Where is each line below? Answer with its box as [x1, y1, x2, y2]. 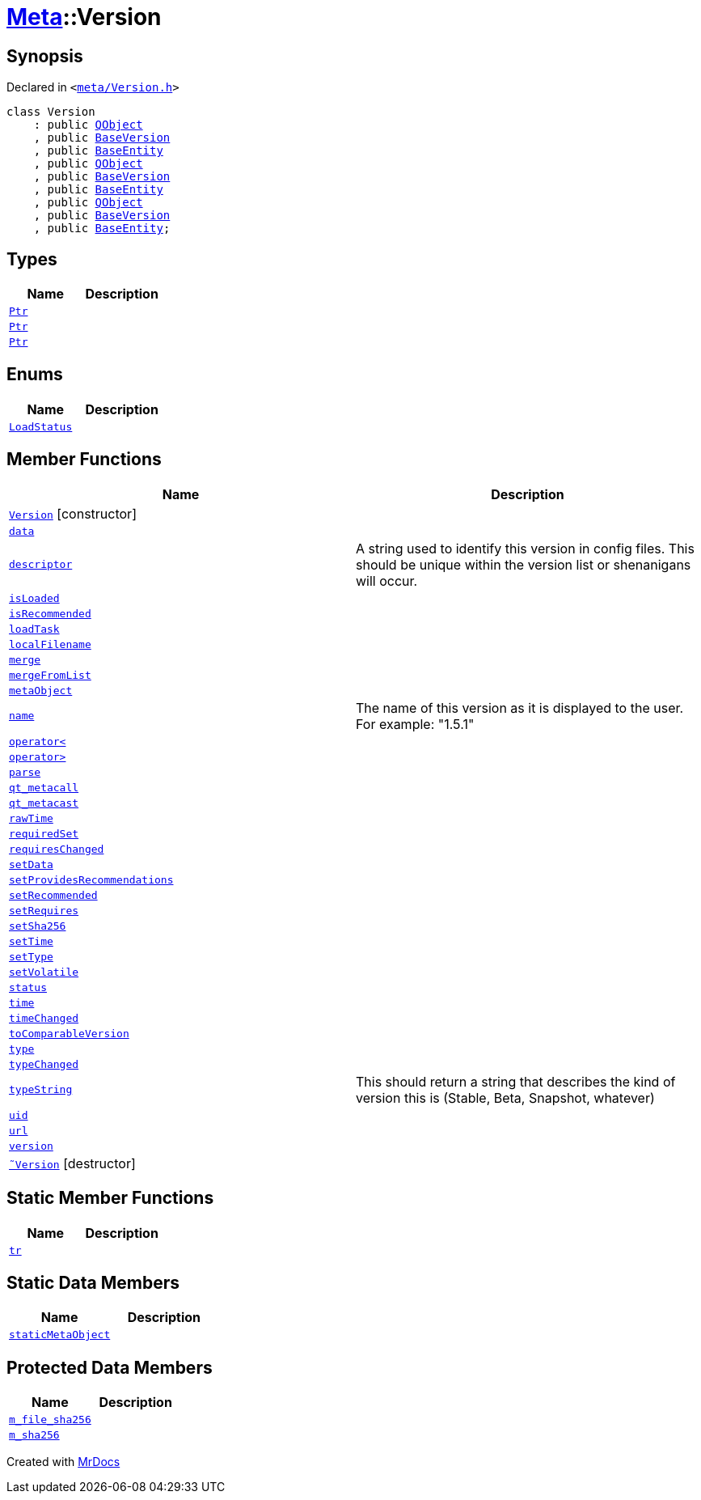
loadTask [9, 622, 60, 635]
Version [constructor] [9, 505, 137, 522]
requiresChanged [9, 842, 104, 855]
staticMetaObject [9, 1328, 111, 1341]
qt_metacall [9, 781, 79, 794]
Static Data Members [6, 1272, 180, 1293]
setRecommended [9, 888, 98, 901]
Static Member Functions [6, 1188, 214, 1209]
